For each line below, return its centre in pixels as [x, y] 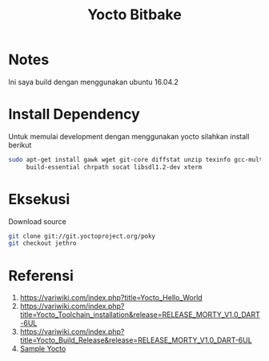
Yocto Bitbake [134, 15]
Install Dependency [74, 114]
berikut [20, 145]
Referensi [41, 276]
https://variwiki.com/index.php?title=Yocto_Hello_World [111, 298]
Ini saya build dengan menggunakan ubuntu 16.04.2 [93, 82]
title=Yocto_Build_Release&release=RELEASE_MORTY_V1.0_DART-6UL [136, 340]
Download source [37, 221]
